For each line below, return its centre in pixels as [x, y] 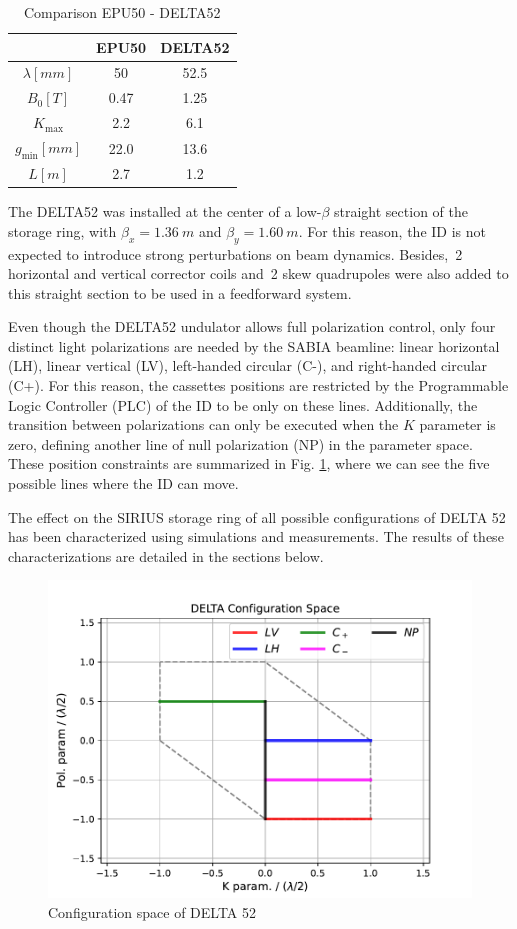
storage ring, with [62, 230]
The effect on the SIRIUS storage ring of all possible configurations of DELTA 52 [257, 516]
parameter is [457, 424]
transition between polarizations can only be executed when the [203, 424]
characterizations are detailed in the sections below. [166, 555]
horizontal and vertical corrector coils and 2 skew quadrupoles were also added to [258, 273]
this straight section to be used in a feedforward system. [180, 292]
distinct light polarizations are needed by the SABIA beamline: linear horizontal [254, 345]
